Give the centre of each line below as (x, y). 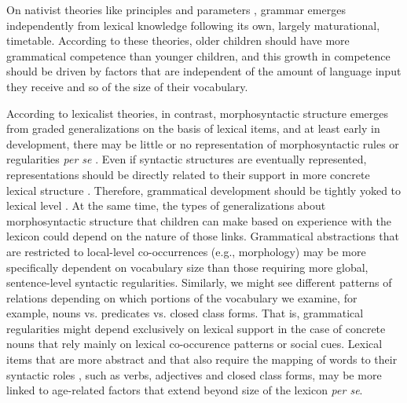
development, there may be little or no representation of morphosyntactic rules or (203, 143)
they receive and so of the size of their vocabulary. (127, 86)
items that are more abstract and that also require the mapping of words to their (202, 359)
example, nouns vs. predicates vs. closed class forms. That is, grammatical (185, 313)
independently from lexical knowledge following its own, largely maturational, (193, 25)
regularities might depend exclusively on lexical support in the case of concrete (196, 328)
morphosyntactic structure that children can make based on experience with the (199, 220)
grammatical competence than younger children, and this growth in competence (198, 55)
